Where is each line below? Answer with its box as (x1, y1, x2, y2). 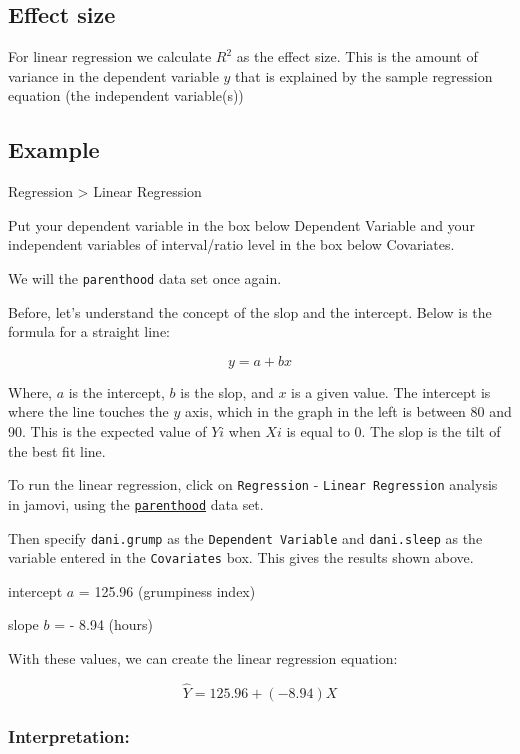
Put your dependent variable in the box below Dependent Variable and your (8, 214, 475, 235)
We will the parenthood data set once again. (8, 267, 282, 288)
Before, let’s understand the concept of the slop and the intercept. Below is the (8, 301, 492, 322)
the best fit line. (8, 440, 106, 461)
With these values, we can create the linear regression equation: (8, 648, 398, 668)
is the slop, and (180, 381, 274, 402)
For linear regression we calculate (8, 46, 212, 67)
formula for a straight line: (8, 321, 170, 342)
